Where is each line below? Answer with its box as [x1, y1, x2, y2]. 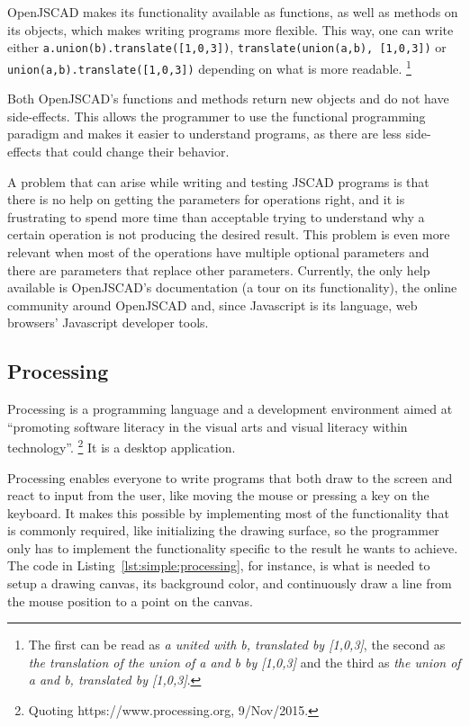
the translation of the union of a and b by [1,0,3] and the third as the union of [28, 652, 461, 671]
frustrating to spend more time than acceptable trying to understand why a [7, 207, 425, 226]
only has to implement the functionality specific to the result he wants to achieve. [7, 538, 458, 557]
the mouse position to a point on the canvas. [7, 591, 253, 610]
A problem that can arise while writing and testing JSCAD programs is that [7, 172, 429, 191]
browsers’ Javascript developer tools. [7, 313, 209, 332]
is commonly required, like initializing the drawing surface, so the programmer [7, 521, 439, 540]
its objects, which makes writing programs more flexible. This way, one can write [7, 20, 454, 39]
